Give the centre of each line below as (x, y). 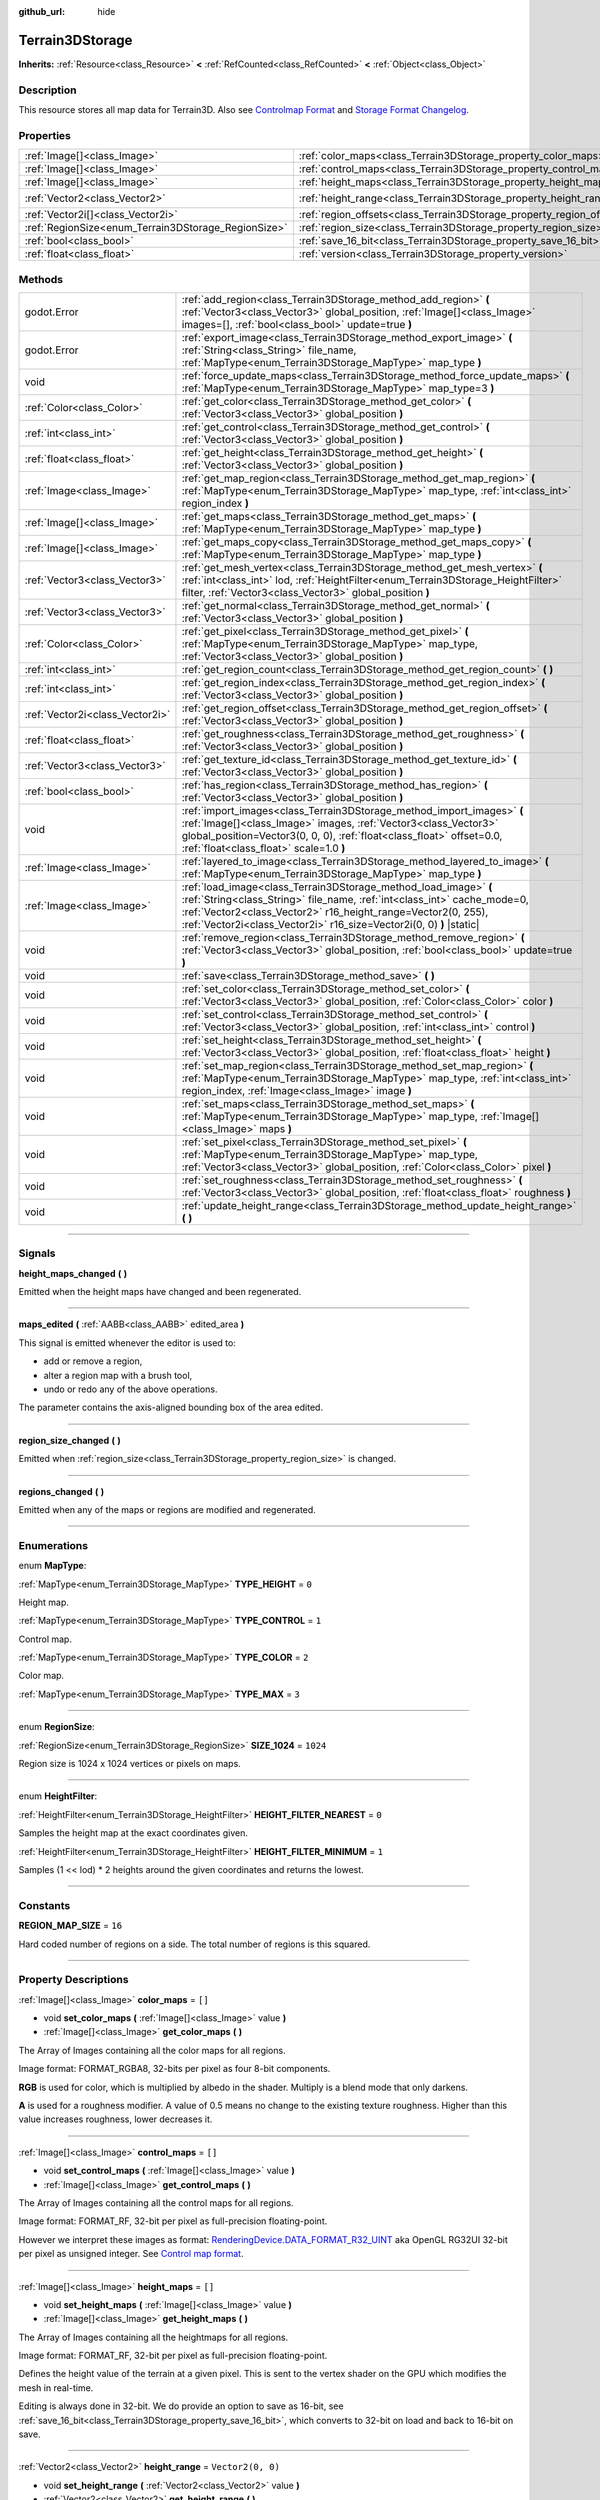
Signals (37, 1253)
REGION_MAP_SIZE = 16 (70, 1926)
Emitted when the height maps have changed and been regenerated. (160, 1292)
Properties (45, 135)
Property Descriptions (73, 1980)
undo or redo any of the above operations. (130, 1389)
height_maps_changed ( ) (73, 1273)
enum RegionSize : (56, 1727)
